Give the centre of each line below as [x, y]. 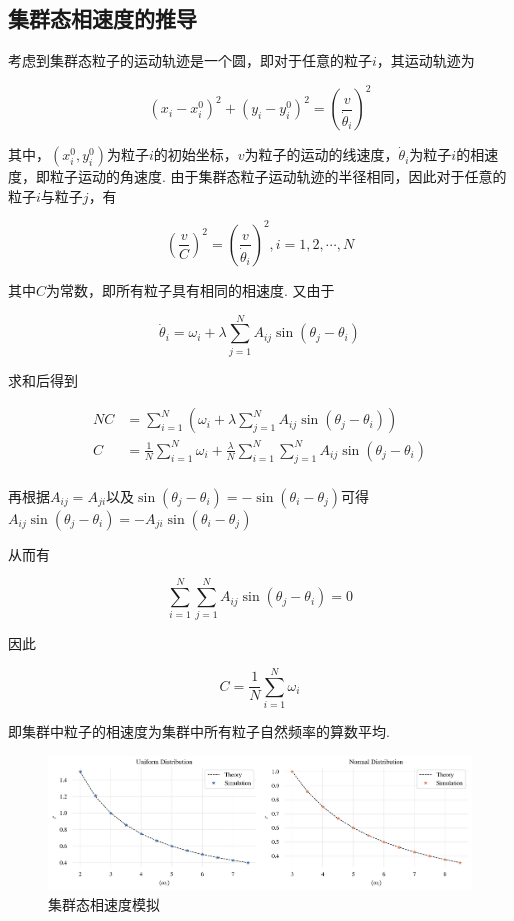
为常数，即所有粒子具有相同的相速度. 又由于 [190, 289]
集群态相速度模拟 [104, 904]
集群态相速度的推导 [102, 18]
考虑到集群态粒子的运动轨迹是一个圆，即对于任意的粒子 [190, 60]
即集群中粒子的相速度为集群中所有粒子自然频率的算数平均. [199, 731]
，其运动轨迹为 [425, 60]
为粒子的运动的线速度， [321, 154]
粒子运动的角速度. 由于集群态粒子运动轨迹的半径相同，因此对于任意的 [278, 176]
